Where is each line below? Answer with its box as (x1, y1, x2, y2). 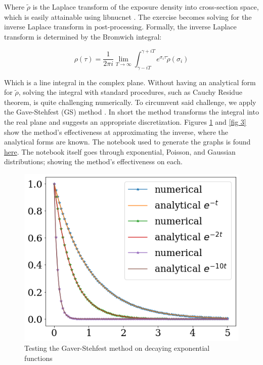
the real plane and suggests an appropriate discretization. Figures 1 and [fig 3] (4, 117, 246, 127)
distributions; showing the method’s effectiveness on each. (4, 156, 183, 167)
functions (24, 352, 53, 363)
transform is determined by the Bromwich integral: (4, 31, 162, 42)
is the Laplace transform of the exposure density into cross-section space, (32, 2, 259, 12)
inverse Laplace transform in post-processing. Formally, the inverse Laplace (4, 21, 237, 32)
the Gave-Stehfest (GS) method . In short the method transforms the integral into (4, 106, 259, 117)
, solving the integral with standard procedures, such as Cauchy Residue (18, 87, 242, 97)
